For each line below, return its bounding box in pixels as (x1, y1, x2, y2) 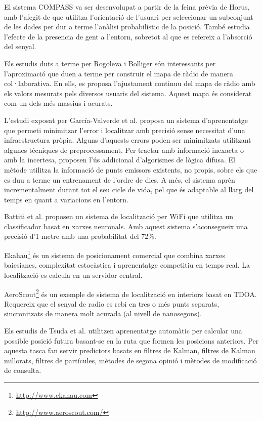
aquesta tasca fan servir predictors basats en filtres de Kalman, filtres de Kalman (4, 345, 255, 356)
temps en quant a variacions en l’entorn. (4, 194, 129, 204)
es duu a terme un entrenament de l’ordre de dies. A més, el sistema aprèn (4, 174, 235, 185)
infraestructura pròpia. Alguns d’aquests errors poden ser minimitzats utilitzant (4, 135, 251, 145)
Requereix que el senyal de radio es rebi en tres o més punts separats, (4, 298, 220, 309)
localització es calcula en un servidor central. (4, 269, 143, 280)
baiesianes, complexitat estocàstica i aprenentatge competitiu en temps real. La (4, 260, 250, 270)
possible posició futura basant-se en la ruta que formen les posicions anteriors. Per (4, 335, 259, 346)
